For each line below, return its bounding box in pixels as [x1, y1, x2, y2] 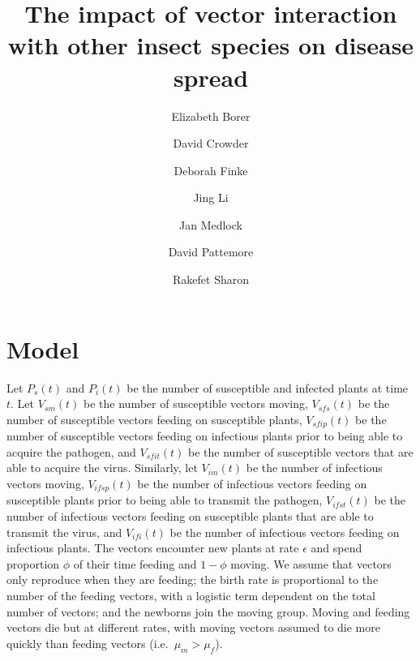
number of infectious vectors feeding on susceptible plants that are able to [6, 508, 374, 525]
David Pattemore [168, 243, 254, 260]
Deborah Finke [174, 161, 248, 178]
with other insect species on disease [7, 28, 414, 62]
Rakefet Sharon [173, 271, 249, 288]
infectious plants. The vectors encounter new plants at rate [6, 539, 299, 556]
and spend [311, 539, 362, 556]
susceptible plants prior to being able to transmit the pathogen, [6, 491, 323, 509]
